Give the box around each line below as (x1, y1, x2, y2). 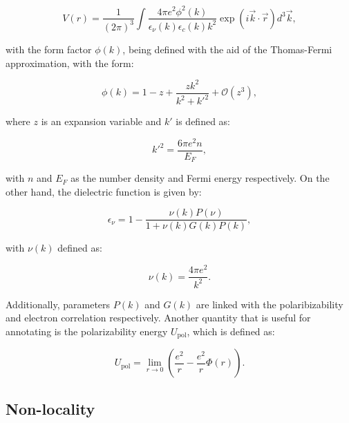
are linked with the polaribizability (196, 297, 343, 311)
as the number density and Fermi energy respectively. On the (70, 171, 330, 185)
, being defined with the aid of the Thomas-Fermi (122, 41, 332, 56)
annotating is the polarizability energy (6, 323, 168, 338)
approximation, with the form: (6, 55, 134, 70)
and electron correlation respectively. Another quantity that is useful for (6, 310, 311, 325)
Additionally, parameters (6, 297, 111, 311)
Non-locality (6, 397, 95, 419)
